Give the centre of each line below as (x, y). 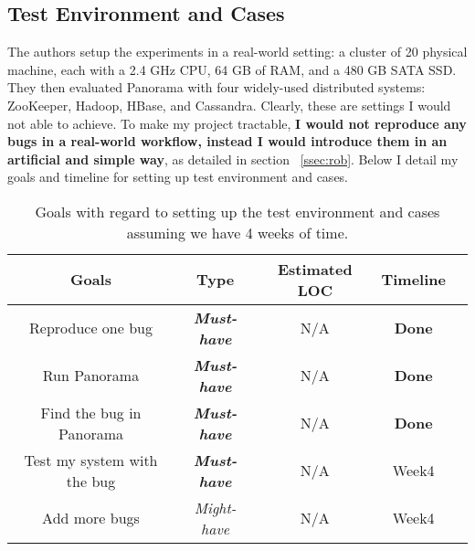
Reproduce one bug (91, 328)
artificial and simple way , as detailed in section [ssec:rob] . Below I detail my (233, 159)
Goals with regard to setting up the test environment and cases (237, 211)
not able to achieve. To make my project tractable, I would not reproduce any (237, 123)
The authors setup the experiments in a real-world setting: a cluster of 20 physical (237, 52)
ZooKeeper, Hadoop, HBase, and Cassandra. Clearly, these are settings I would (229, 105)
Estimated (315, 269)
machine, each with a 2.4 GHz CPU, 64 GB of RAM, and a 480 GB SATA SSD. (232, 69)
